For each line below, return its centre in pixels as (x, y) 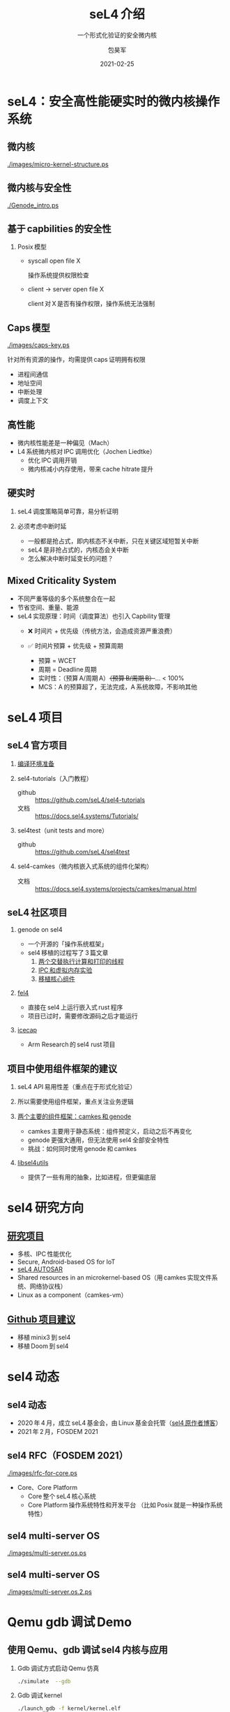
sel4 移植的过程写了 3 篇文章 (68, 953)
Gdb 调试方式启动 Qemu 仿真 (58, 1668)
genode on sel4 (40, 930)
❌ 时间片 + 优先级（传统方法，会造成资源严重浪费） (102, 631)
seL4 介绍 (117, 14)
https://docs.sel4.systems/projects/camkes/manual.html (116, 888)
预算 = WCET (57, 660)
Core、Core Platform (47, 1487)
